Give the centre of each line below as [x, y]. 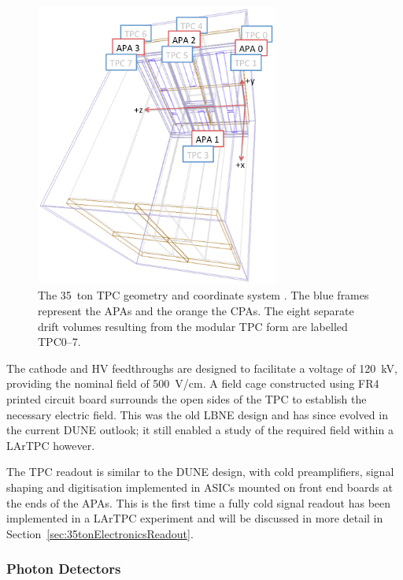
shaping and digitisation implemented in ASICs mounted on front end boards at [200, 487]
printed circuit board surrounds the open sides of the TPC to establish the [187, 399]
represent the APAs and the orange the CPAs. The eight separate [196, 311]
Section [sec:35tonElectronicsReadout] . [100, 533]
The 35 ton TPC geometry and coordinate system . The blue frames [203, 295]
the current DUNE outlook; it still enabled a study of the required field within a [200, 430]
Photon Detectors [64, 569]
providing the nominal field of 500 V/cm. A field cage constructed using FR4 [193, 383]
